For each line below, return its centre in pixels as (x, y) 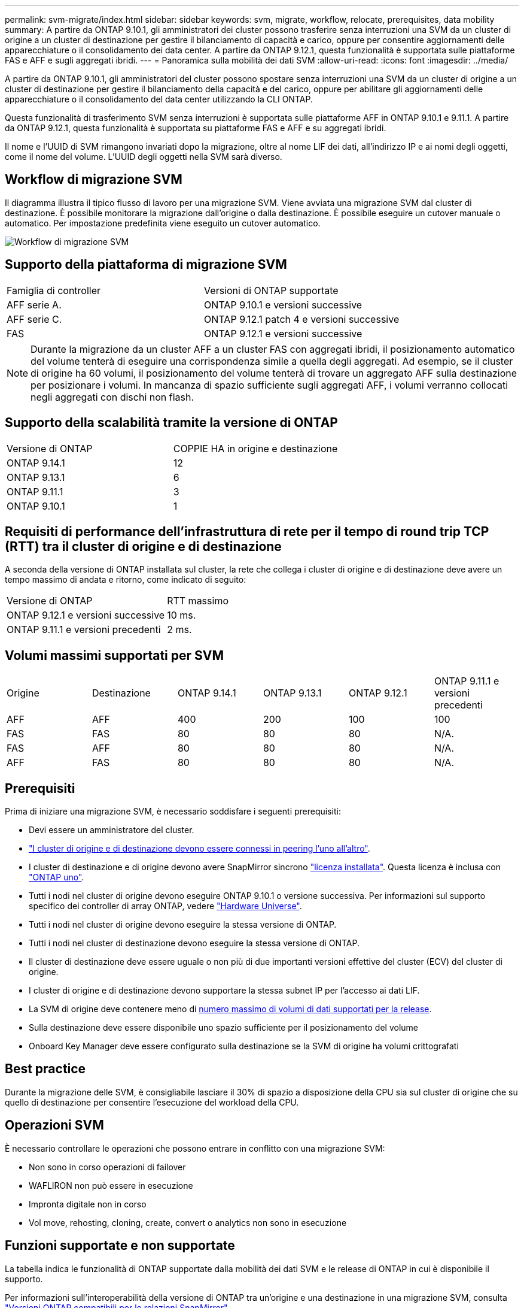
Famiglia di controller (54, 290)
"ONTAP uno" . (57, 877)
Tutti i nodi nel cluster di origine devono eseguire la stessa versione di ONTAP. (183, 925)
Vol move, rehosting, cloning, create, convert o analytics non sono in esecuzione (188, 1222)
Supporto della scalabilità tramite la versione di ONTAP (171, 423)
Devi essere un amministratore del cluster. (112, 830)
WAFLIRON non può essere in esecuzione (111, 1185)
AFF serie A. (34, 305)
